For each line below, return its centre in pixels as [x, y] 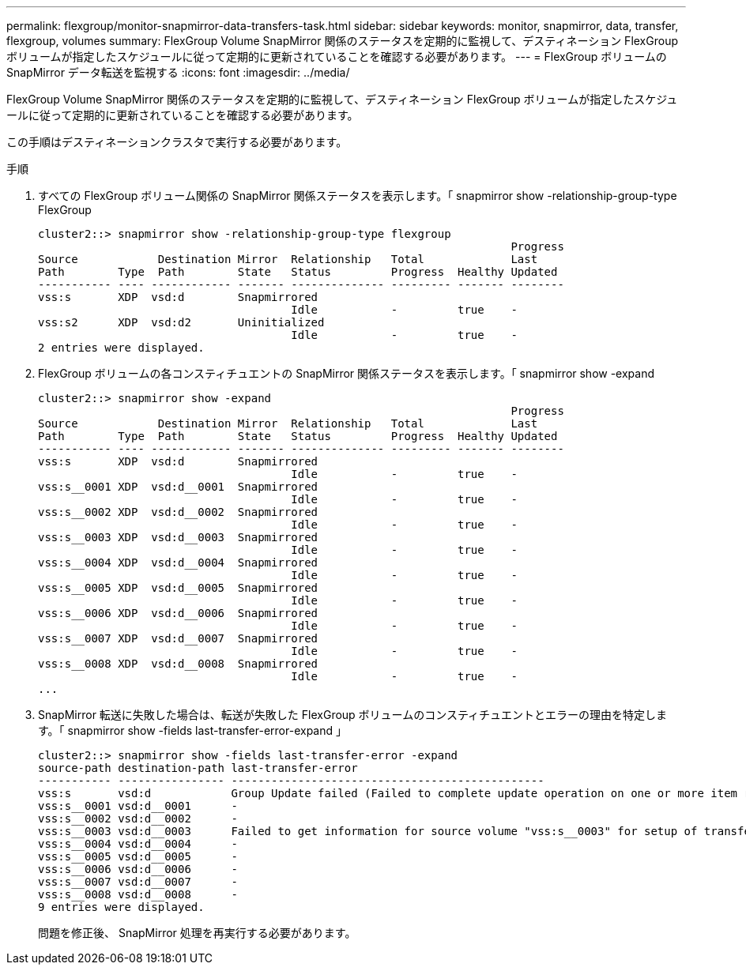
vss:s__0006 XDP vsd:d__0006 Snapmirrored [178, 613]
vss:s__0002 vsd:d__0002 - [138, 819]
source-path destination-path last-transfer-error [198, 768]
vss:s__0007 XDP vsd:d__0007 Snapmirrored [178, 638]
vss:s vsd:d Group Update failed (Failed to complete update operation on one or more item [388, 793]
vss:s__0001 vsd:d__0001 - [138, 806]
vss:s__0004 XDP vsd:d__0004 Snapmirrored [178, 563]
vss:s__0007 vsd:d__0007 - [138, 882]
